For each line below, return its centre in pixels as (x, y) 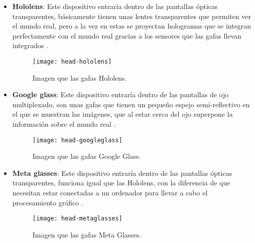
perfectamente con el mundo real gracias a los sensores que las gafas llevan (127, 35)
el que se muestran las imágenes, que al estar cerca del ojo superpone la (122, 114)
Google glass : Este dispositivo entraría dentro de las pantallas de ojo (120, 94)
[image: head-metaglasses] (77, 219)
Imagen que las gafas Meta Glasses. (87, 234)
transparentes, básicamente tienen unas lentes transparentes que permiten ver (132, 16)
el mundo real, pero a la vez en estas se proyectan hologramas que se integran (132, 26)
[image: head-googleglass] (77, 140)
